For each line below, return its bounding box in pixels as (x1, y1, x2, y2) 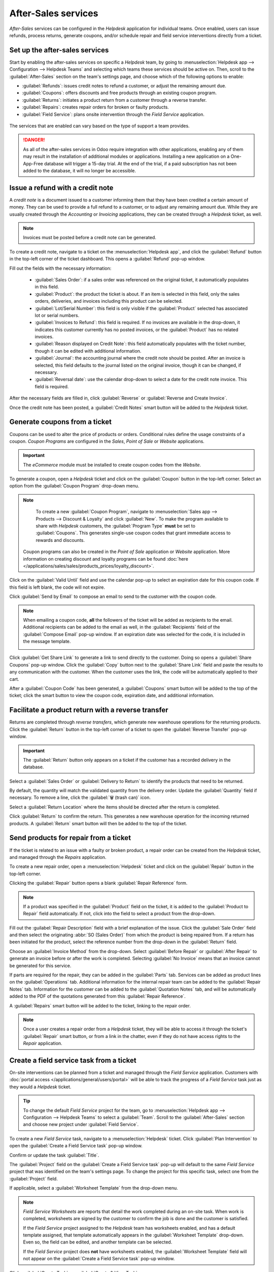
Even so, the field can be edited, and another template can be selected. (23, 1239, 173, 1245)
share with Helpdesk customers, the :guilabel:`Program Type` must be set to (36, 523, 195, 529)
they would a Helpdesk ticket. (9, 1084, 72, 1090)
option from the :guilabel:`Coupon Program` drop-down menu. (9, 483, 140, 489)
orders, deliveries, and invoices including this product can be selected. (35, 298, 183, 304)
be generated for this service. (9, 962, 72, 969)
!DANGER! (23, 137, 45, 143)
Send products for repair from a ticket (9, 833, 131, 842)
